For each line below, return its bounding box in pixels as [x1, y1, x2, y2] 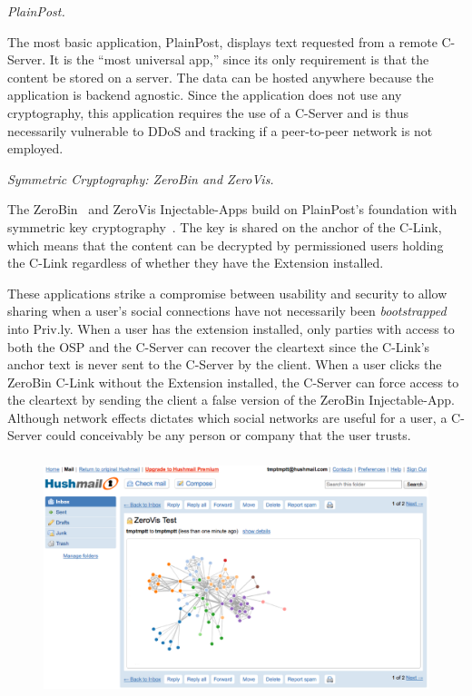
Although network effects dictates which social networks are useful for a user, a [7, 407, 447, 426]
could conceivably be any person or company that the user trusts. [45, 426, 411, 445]
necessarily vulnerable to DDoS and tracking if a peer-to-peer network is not [7, 121, 433, 140]
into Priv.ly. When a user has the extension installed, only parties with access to [7, 319, 455, 338]
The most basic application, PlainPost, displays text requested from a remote [7, 32, 438, 51]
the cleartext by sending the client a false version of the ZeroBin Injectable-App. [7, 390, 455, 409]
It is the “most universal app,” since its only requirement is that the [49, 50, 429, 69]
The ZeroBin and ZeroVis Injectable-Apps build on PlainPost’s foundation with [7, 200, 457, 219]
